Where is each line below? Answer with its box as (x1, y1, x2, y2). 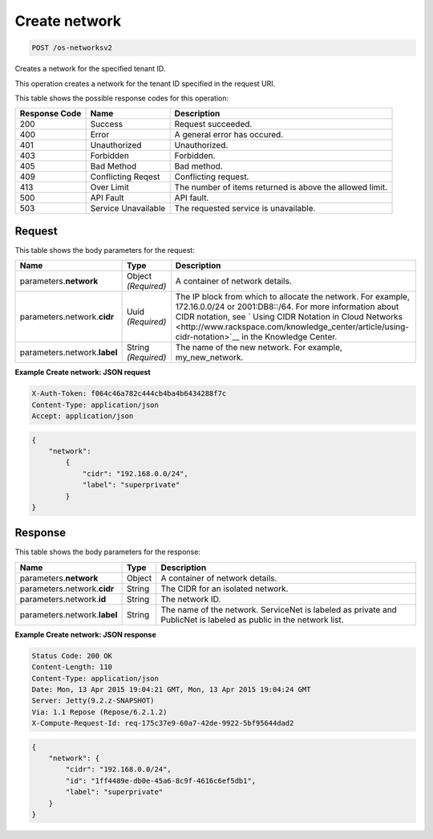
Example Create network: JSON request (14, 368, 152, 377)
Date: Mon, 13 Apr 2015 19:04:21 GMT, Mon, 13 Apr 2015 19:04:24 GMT (31, 685, 311, 694)
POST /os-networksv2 (31, 43, 112, 52)
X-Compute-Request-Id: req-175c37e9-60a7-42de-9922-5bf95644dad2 (31, 719, 294, 728)
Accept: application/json (31, 411, 134, 421)
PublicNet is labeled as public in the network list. (160, 614, 344, 625)
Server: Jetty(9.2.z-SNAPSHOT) (31, 696, 156, 706)
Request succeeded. (174, 119, 253, 130)
